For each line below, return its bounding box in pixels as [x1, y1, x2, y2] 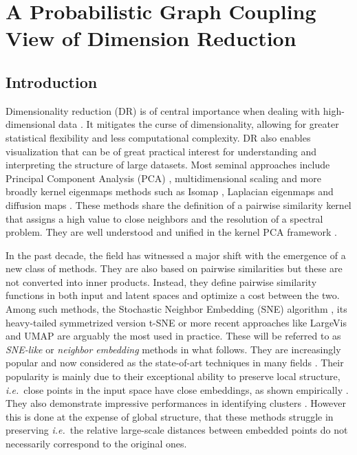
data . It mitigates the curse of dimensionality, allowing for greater [58, 117, 339, 131]
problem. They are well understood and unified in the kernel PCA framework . [6, 225, 337, 239]
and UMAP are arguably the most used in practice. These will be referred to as [6, 329, 341, 343]
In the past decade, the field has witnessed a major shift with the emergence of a [6, 247, 346, 262]
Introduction [6, 71, 98, 92]
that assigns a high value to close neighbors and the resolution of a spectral [6, 211, 323, 225]
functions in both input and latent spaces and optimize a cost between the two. [6, 288, 340, 302]
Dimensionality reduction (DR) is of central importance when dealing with [6, 103, 321, 118]
